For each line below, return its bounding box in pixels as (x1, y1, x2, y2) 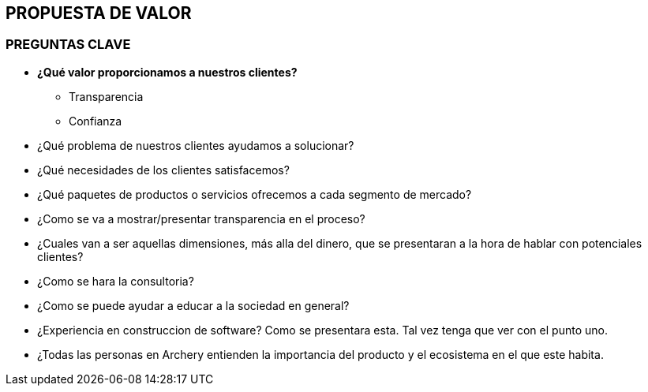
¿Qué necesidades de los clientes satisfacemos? (37, 162, 290, 177)
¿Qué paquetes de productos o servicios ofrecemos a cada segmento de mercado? (37, 187, 472, 201)
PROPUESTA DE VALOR (6, 3, 192, 23)
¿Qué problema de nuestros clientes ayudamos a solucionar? (37, 138, 354, 152)
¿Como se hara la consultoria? (37, 274, 194, 288)
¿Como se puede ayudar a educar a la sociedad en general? (37, 298, 350, 312)
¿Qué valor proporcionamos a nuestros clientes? (37, 65, 298, 79)
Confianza (69, 114, 122, 128)
